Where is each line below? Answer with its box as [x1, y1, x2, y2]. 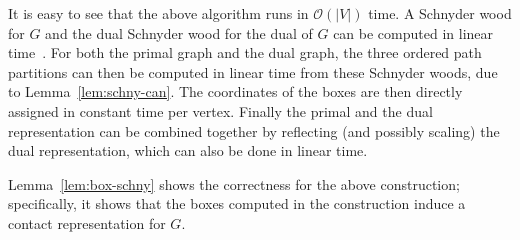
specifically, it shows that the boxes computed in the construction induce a [8, 193, 466, 214]
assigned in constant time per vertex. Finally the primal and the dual [8, 100, 433, 121]
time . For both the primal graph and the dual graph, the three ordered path [8, 42, 482, 63]
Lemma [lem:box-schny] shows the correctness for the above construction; [8, 173, 460, 194]
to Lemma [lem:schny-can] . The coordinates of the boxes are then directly [8, 81, 463, 102]
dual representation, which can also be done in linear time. [8, 140, 368, 161]
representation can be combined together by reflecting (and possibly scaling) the [8, 120, 500, 141]
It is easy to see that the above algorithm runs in [8, 3, 309, 23]
